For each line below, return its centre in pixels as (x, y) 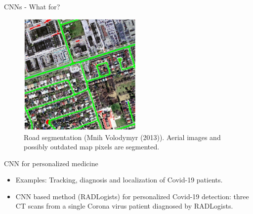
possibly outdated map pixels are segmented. (92, 147)
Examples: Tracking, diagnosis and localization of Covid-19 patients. (119, 180)
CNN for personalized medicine (51, 163)
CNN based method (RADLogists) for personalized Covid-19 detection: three (132, 196)
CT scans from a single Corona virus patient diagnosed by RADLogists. (124, 206)
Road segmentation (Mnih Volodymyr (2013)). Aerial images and (122, 137)
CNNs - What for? (32, 6)
